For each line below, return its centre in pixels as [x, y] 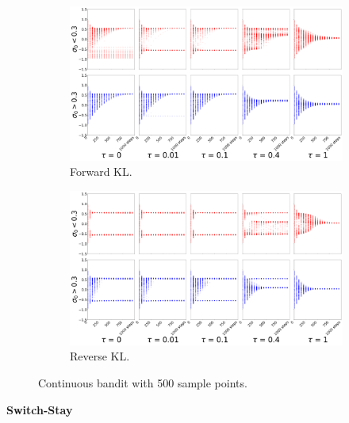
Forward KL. [101, 171]
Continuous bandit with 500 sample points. [143, 383]
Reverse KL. [100, 356]
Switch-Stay [40, 409]
